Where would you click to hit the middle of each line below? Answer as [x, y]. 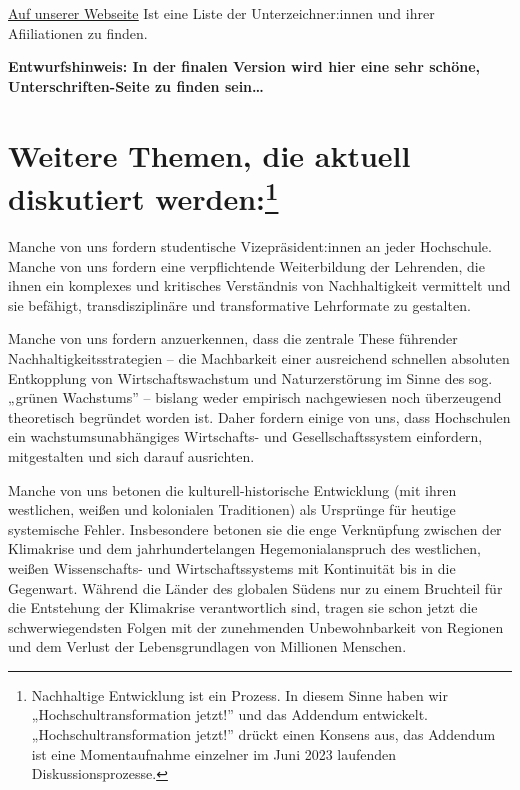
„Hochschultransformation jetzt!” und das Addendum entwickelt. [230, 714]
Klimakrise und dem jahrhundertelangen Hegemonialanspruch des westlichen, [244, 548]
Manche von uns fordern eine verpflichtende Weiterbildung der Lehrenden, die [246, 265]
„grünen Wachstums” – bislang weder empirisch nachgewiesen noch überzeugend [255, 397]
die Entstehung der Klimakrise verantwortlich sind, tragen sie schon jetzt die [243, 607]
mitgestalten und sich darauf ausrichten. [131, 455]
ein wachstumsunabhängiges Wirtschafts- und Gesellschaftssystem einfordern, [245, 436]
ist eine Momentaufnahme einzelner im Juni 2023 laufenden [214, 753]
